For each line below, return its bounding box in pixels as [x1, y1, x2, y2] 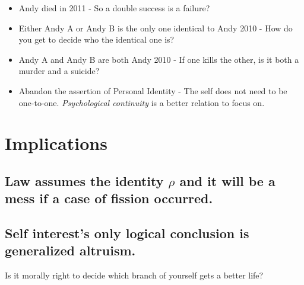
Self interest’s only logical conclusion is [5, 224, 249, 242]
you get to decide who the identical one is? [18, 33, 175, 46]
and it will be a [179, 171, 275, 190]
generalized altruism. [5, 241, 136, 260]
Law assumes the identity [5, 171, 164, 190]
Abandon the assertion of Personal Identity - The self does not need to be [18, 84, 287, 97]
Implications [5, 131, 107, 155]
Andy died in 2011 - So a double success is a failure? [18, 2, 210, 14]
